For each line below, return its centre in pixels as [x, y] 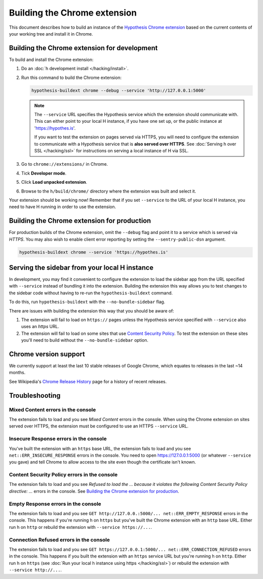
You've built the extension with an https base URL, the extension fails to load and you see [100, 448]
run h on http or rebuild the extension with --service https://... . [80, 527]
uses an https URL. [40, 327]
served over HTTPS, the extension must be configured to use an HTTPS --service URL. [99, 426]
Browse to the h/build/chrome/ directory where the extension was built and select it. [109, 191]
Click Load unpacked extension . [54, 182]
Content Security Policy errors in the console [63, 475]
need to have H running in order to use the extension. [63, 207]
